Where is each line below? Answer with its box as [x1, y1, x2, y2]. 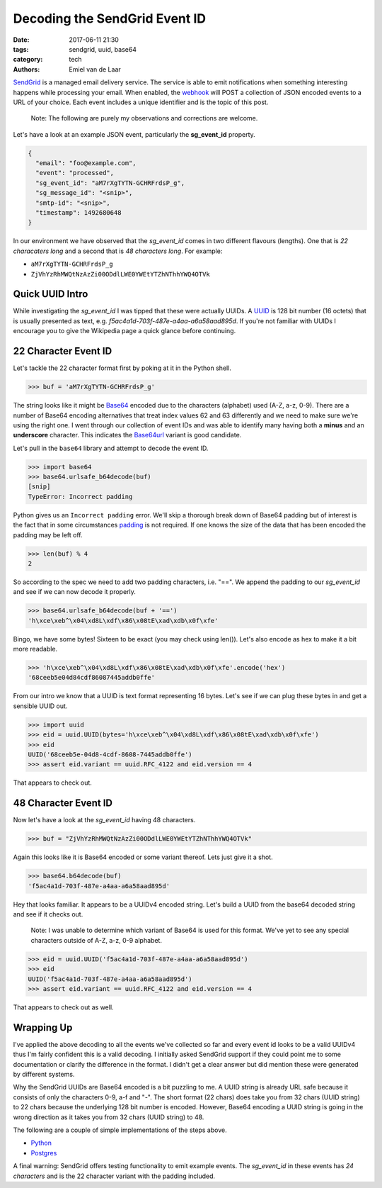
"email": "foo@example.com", [35, 159, 137, 167]
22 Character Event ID [13, 345, 112, 357]
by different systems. [13, 1070, 75, 1078]
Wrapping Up [13, 1021, 73, 1033]
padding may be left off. [13, 530, 83, 539]
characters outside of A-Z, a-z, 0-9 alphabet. [30, 936, 163, 944]
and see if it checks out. [13, 910, 83, 918]
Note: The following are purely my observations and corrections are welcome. [30, 114, 258, 123]
